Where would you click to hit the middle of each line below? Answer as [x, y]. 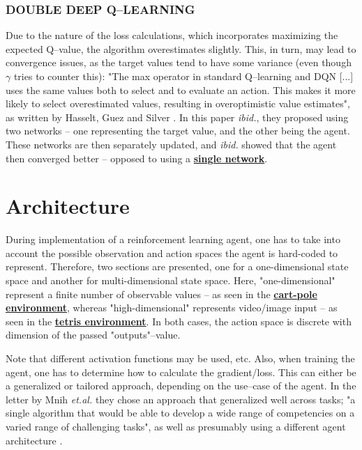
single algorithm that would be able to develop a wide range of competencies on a [180, 413]
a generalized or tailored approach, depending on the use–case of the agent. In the [181, 386]
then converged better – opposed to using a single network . [137, 158]
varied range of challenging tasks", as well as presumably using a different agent [176, 426]
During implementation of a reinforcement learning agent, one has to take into [173, 239]
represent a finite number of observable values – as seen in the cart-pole [161, 294]
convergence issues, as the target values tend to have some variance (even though [179, 62]
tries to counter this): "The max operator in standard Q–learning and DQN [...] [183, 76]
